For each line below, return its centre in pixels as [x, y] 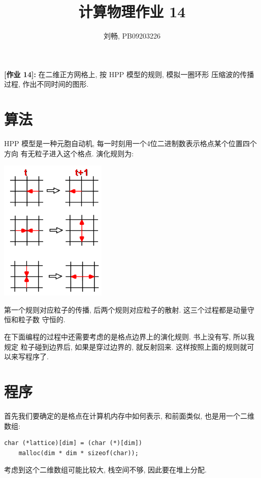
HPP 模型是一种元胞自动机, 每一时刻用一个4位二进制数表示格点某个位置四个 [130, 143]
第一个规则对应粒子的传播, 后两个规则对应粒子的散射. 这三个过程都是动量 [126, 309]
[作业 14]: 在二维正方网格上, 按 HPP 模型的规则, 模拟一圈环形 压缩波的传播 [129, 74]
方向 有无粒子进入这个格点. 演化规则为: [69, 153]
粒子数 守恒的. [42, 319]
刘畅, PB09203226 [132, 36]
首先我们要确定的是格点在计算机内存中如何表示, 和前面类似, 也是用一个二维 [129, 415]
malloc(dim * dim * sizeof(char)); [78, 453]
